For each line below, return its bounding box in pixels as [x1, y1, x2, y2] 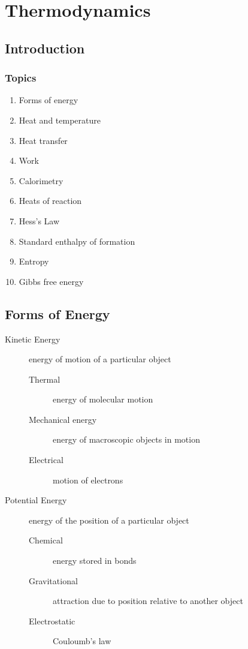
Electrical [29, 453, 63, 466]
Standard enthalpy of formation [19, 235, 135, 247]
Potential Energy [5, 494, 67, 506]
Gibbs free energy [19, 275, 84, 287]
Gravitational [29, 574, 78, 587]
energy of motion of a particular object [29, 353, 171, 365]
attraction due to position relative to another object [53, 594, 243, 607]
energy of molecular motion [53, 393, 153, 405]
